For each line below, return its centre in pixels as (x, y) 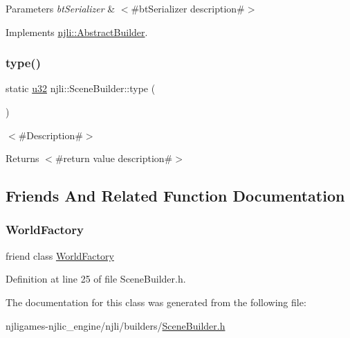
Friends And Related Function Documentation (175, 196)
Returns (22, 158)
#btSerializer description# (188, 8)
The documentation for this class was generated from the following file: (156, 302)
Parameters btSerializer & (61, 8)
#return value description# (114, 158)
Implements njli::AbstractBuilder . (77, 32)
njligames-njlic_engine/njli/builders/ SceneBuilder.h (116, 325)
